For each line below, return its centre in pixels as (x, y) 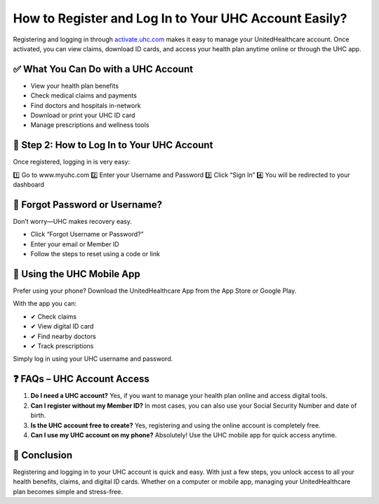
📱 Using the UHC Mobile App (77, 274)
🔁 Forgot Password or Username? (88, 205)
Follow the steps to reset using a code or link (95, 254)
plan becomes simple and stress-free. (68, 491)
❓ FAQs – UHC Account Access (81, 379)
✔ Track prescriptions (62, 346)
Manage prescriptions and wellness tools (90, 125)
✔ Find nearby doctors (63, 336)
